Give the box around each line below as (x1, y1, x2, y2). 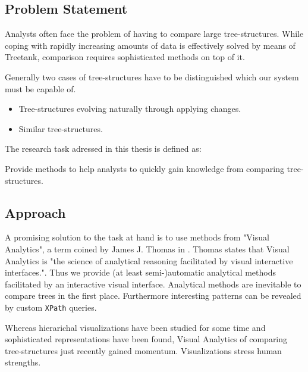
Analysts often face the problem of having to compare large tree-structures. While (5, 27, 304, 40)
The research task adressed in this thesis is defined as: (5, 142, 202, 155)
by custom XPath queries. (5, 301, 97, 313)
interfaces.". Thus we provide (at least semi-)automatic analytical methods (5, 266, 276, 279)
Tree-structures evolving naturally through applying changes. (18, 102, 241, 115)
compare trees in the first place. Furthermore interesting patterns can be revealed (5, 289, 301, 302)
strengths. (5, 356, 41, 368)
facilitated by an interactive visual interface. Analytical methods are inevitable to (5, 277, 301, 290)
